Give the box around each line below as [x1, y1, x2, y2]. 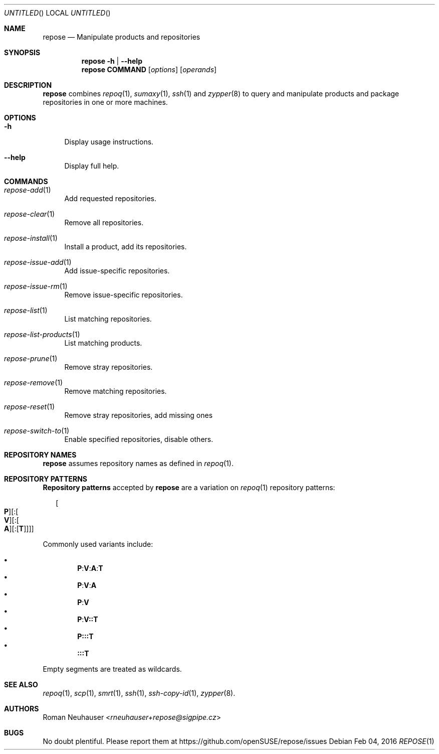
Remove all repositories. [64, 218, 144, 227]
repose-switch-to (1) [4, 426, 70, 435]
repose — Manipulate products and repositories [43, 33, 200, 41]
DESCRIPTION [4, 81, 52, 89]
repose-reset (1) [4, 402, 55, 411]
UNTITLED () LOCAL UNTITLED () [4, 9, 111, 17]
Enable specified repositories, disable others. [64, 435, 213, 443]
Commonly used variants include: [43, 540, 153, 548]
